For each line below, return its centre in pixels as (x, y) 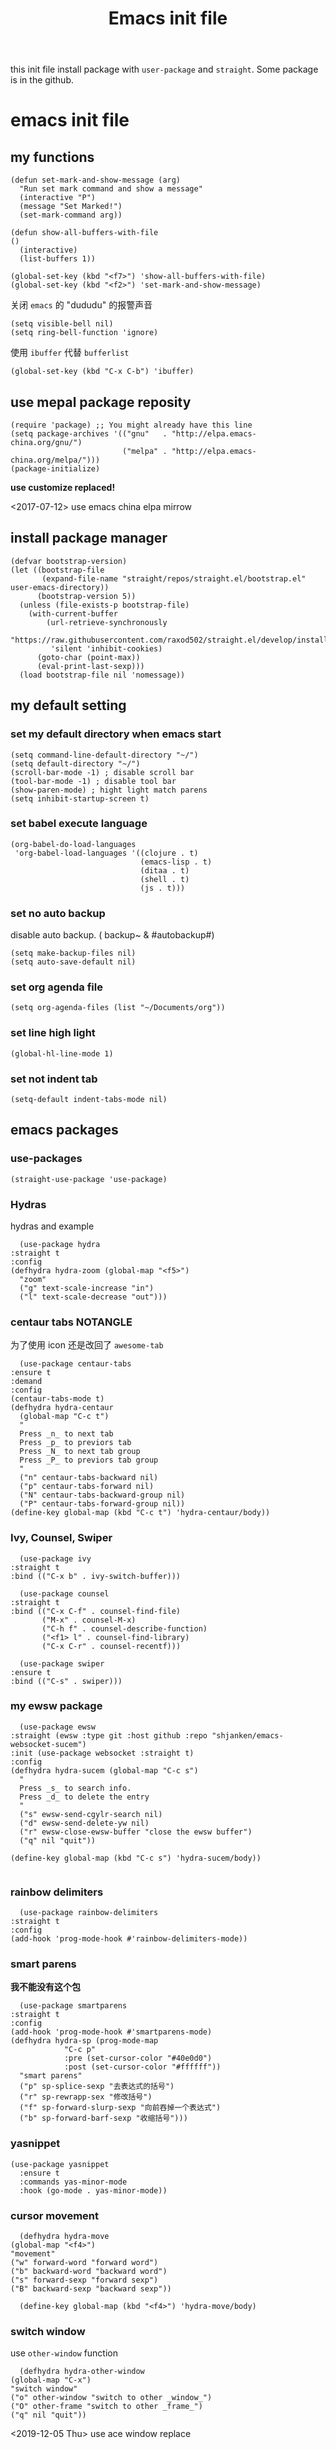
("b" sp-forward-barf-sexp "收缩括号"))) (103, 2118)
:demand (26, 1382)
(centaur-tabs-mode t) (57, 1399)
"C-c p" (80, 2050)
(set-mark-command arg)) (71, 215)
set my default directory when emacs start (116, 734)
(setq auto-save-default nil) (73, 962)
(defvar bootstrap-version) (69, 561)
